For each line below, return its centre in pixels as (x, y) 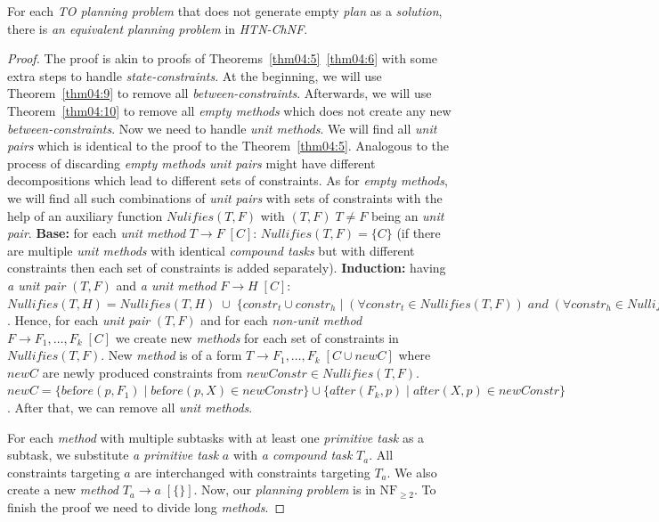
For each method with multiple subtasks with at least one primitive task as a (216, 437)
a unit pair (37, 285)
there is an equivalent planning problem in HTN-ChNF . (158, 28)
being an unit (407, 215)
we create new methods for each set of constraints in (257, 337)
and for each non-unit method (281, 320)
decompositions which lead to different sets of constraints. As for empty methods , (228, 180)
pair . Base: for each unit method (97, 233)
